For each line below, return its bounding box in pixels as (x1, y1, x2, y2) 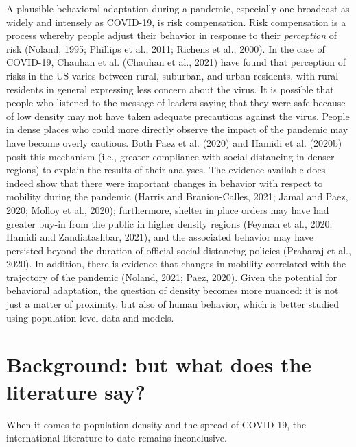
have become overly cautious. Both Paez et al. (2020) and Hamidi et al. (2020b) (6, 135, 342, 149)
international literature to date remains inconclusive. (6, 431, 227, 445)
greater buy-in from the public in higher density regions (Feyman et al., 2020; (6, 216, 333, 230)
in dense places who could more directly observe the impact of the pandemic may (6, 122, 348, 136)
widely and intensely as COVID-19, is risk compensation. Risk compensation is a (6, 14, 346, 29)
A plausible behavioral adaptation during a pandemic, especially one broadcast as (6, 1, 350, 15)
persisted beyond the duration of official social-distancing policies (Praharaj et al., (6, 243, 351, 257)
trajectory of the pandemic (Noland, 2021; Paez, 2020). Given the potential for (6, 269, 337, 284)
